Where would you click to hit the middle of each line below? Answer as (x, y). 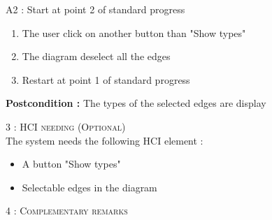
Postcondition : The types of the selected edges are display (136, 103)
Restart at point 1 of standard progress (106, 79)
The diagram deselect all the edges (96, 56)
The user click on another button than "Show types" (134, 32)
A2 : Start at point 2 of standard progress (95, 9)
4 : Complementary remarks (67, 211)
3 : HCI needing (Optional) (66, 126)
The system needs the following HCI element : (105, 140)
